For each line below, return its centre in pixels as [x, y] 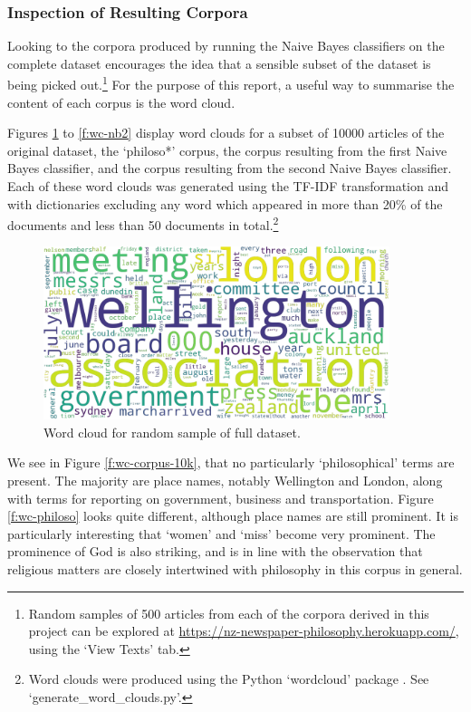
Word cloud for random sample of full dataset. [172, 432]
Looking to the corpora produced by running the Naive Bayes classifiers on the [226, 46]
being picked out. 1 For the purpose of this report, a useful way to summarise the [231, 83]
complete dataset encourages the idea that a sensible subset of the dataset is [219, 63]
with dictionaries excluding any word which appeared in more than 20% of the [225, 203]
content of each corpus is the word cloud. [121, 102]
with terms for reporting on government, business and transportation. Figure [221, 498]
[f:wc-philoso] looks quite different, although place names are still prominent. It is [233, 516]
